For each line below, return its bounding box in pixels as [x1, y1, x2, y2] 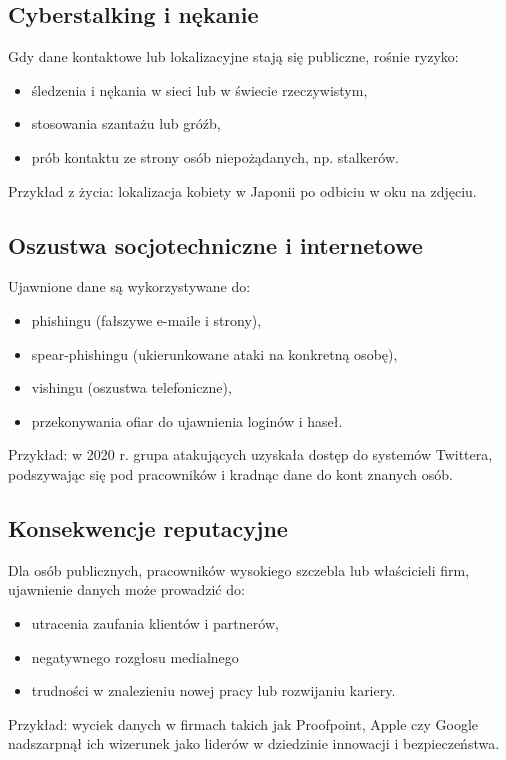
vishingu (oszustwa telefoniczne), [31, 377, 232, 398]
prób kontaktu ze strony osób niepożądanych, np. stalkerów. [31, 146, 399, 167]
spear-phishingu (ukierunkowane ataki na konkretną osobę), [31, 343, 398, 364]
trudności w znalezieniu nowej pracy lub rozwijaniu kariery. [31, 680, 396, 701]
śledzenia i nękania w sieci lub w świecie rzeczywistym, [31, 79, 368, 100]
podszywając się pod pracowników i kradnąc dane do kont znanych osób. [8, 463, 453, 484]
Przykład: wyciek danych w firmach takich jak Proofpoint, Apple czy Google [8, 713, 479, 734]
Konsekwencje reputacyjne [8, 512, 288, 543]
